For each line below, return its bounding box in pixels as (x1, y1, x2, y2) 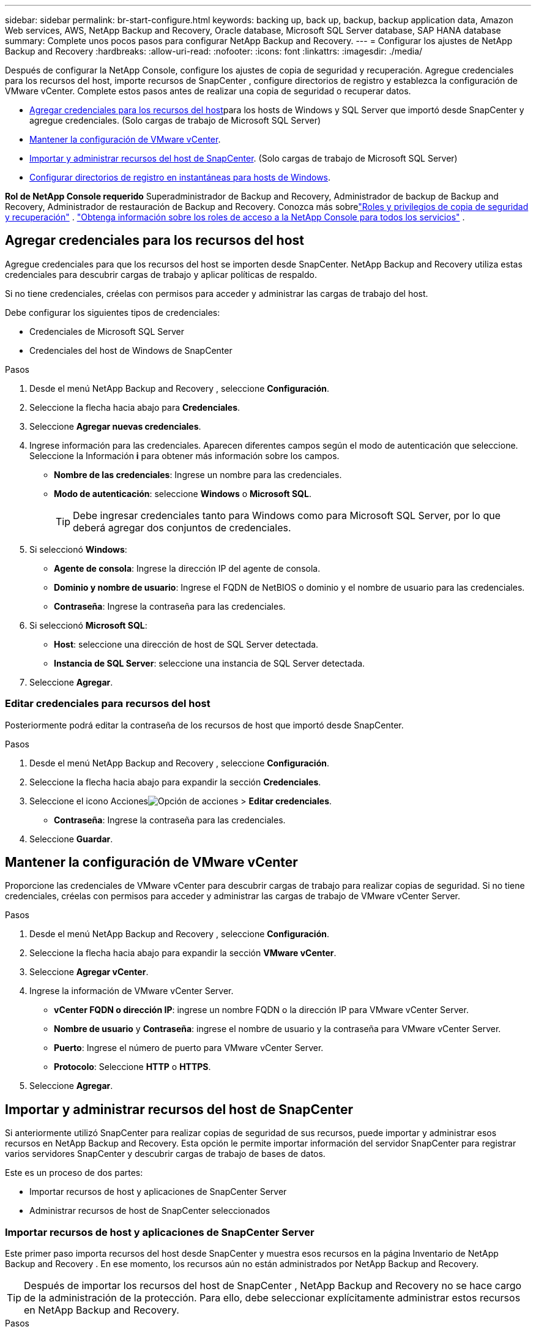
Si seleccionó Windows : (29, 544, 127, 555)
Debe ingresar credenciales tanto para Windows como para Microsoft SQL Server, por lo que (73, 509, 501, 522)
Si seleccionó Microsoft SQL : (29, 619, 147, 630)
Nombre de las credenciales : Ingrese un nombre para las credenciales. (54, 469, 342, 480)
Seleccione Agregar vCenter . (29, 967, 149, 978)
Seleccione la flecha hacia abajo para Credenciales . (29, 402, 240, 413)
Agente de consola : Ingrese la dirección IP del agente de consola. (54, 563, 321, 574)
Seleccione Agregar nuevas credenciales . (29, 421, 201, 432)
